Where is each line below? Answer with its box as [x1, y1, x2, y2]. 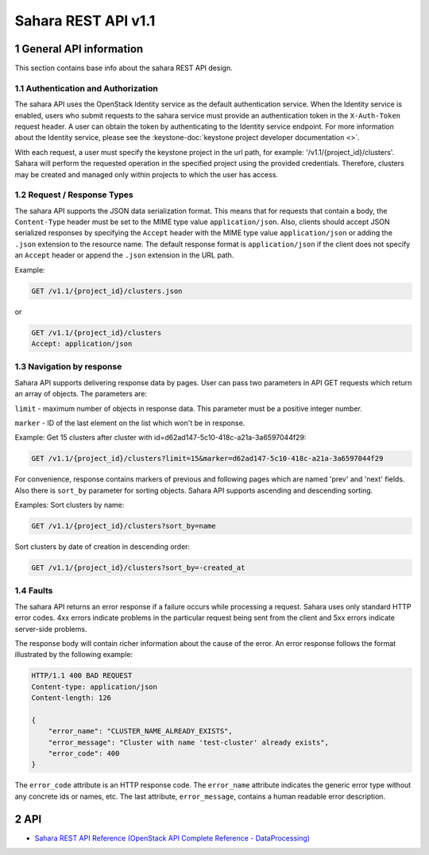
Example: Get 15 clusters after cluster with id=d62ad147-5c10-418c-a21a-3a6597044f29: [14, 433, 307, 443]
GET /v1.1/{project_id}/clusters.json [31, 286, 183, 296]
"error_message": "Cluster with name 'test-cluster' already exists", [48, 737, 330, 747]
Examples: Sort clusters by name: [14, 501, 125, 510]
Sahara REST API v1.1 [14, 12, 156, 29]
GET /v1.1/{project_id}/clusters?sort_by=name [31, 521, 216, 531]
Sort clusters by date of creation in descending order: [14, 542, 191, 551]
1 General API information [14, 42, 144, 56]
